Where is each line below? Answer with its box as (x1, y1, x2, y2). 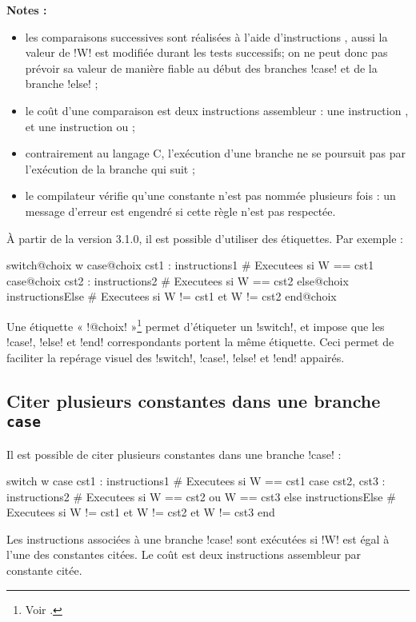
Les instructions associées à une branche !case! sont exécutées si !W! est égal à (6, 530, 390, 547)
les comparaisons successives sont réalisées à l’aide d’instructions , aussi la (25, 28, 388, 45)
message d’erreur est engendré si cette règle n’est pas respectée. (25, 202, 336, 219)
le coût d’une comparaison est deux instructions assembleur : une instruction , (25, 102, 409, 118)
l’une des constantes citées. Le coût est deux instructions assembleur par (6, 546, 362, 563)
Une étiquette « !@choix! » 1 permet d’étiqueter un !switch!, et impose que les (6, 315, 385, 334)
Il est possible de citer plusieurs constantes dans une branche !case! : (6, 445, 342, 462)
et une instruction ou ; (25, 118, 135, 134)
